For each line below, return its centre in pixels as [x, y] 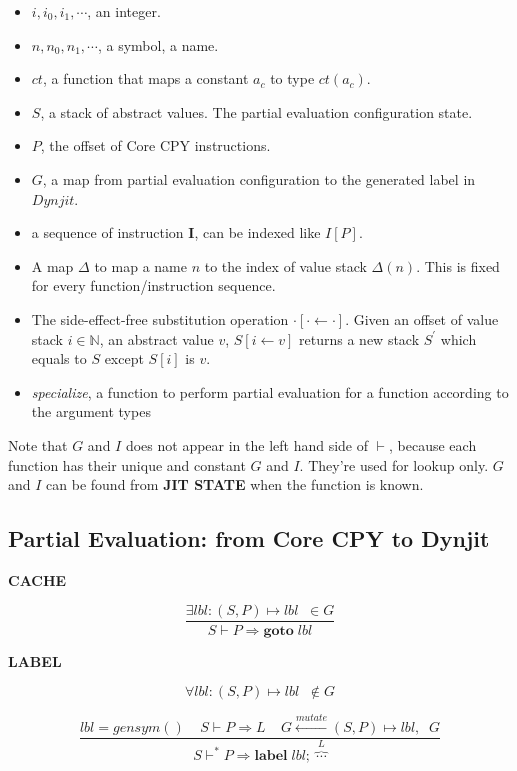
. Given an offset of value [422, 318]
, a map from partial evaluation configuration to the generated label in [259, 178]
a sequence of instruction [107, 232]
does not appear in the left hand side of [247, 444]
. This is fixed [458, 265]
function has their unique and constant [127, 464]
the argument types [91, 411]
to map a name [140, 265]
